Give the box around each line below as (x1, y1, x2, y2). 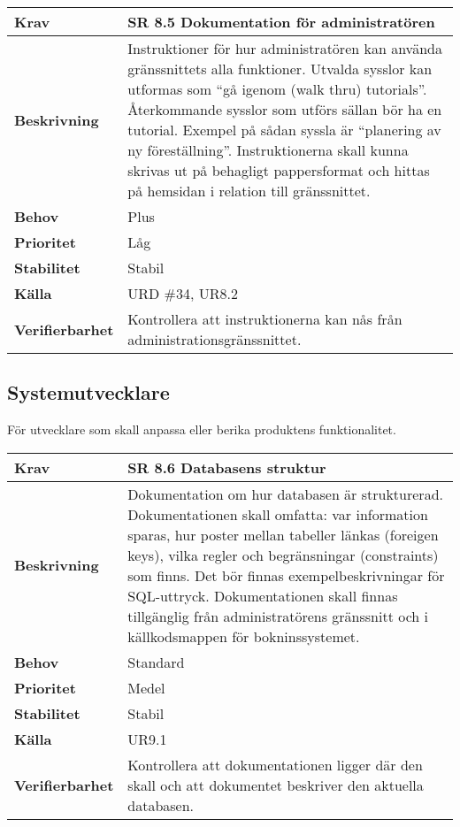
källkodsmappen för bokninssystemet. (127, 625, 360, 647)
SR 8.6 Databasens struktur (127, 456, 326, 478)
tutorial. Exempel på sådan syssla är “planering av (127, 119, 441, 140)
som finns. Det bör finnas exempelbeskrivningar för (127, 564, 445, 586)
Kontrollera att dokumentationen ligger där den (127, 754, 423, 775)
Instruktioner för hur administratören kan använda (127, 38, 442, 58)
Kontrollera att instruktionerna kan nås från (127, 309, 402, 329)
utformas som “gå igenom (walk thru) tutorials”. (127, 79, 427, 99)
